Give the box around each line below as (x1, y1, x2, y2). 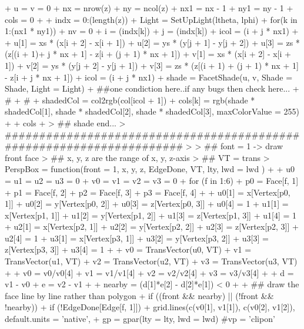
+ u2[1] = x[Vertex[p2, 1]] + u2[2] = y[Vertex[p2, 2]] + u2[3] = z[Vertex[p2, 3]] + (5, 220, 299, 233)
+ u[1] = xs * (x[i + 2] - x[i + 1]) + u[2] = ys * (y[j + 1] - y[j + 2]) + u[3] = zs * (5, 36, 300, 48)
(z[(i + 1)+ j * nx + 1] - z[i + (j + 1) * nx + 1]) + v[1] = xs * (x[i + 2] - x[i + (5, 48, 291, 60)
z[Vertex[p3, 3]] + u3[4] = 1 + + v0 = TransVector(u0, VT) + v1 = (5, 243, 252, 256)
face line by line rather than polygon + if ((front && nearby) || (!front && (5, 289, 274, 301)
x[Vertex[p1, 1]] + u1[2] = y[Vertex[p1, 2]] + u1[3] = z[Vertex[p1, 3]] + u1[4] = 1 (5, 209, 297, 221)
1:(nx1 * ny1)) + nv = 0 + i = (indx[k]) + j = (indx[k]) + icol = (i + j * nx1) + (5, 25, 299, 37)
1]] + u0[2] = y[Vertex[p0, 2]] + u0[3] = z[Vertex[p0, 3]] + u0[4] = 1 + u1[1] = (5, 197, 289, 210)
